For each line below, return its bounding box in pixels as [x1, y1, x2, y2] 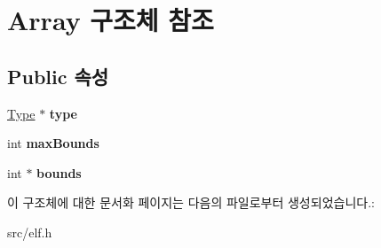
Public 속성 [7, 62, 109, 89]
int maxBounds [7, 134, 99, 152]
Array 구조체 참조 [7, 2, 214, 38]
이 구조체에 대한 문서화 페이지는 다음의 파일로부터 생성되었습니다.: [7, 193, 375, 212]
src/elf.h [7, 222, 52, 241]
